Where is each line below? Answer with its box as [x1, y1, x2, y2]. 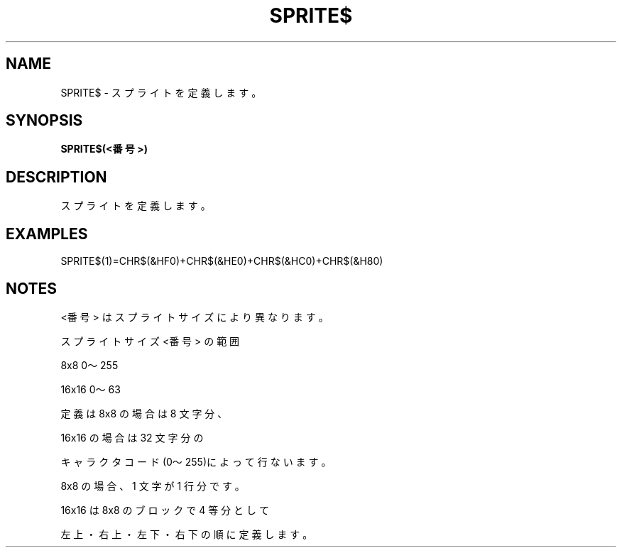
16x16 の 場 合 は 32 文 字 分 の [60, 431, 204, 444]
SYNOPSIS [6, 111, 83, 130]
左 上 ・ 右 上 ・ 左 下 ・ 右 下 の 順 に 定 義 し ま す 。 [60, 527, 313, 540]
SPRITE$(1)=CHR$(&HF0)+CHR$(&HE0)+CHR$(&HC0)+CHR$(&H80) [60, 255, 383, 268]
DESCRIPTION [6, 168, 107, 186]
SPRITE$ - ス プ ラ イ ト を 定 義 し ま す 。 [60, 86, 262, 99]
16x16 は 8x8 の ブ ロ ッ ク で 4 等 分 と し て [60, 503, 269, 516]
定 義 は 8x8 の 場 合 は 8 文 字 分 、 [60, 407, 228, 420]
